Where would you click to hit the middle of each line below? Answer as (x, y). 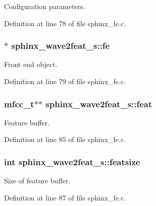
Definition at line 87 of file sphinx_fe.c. (65, 197)
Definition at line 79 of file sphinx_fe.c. (65, 81)
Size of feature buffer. (37, 181)
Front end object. (31, 64)
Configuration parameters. (45, 6)
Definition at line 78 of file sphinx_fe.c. (65, 23)
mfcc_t (19, 104)
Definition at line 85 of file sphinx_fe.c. (65, 139)
